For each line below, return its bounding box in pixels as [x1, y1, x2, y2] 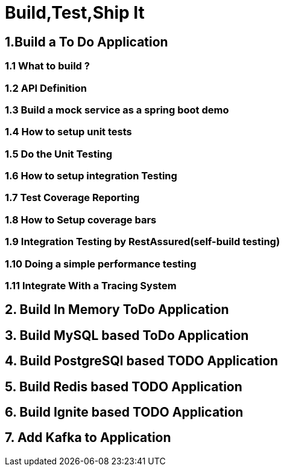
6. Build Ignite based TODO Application [5, 405, 244, 420]
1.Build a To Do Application [5, 34, 168, 50]
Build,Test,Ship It [5, 2, 145, 23]
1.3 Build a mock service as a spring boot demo [5, 103, 229, 116]
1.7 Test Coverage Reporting [5, 191, 140, 204]
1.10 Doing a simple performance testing [5, 257, 197, 270]
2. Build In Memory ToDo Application [5, 302, 229, 318]
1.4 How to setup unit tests [5, 126, 132, 138]
